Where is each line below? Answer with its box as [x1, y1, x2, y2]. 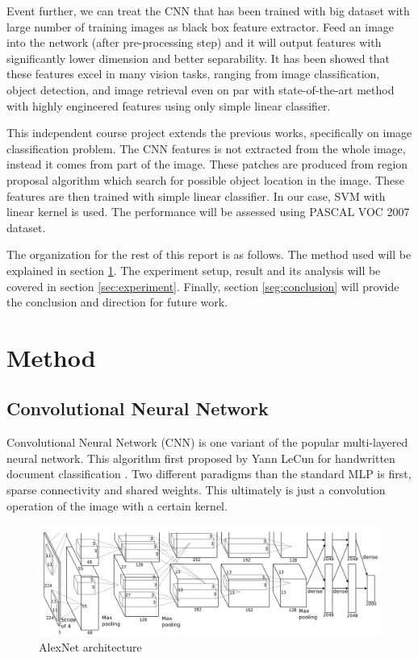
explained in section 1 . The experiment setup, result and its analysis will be [6, 261, 381, 278]
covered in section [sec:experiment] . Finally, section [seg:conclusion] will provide [6, 277, 399, 294]
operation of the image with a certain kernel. [6, 497, 228, 514]
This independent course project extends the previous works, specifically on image [6, 124, 412, 141]
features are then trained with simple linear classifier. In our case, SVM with [6, 187, 386, 204]
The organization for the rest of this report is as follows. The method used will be [6, 246, 412, 263]
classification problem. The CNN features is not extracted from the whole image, [6, 140, 406, 156]
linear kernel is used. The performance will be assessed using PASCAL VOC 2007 [6, 203, 410, 220]
